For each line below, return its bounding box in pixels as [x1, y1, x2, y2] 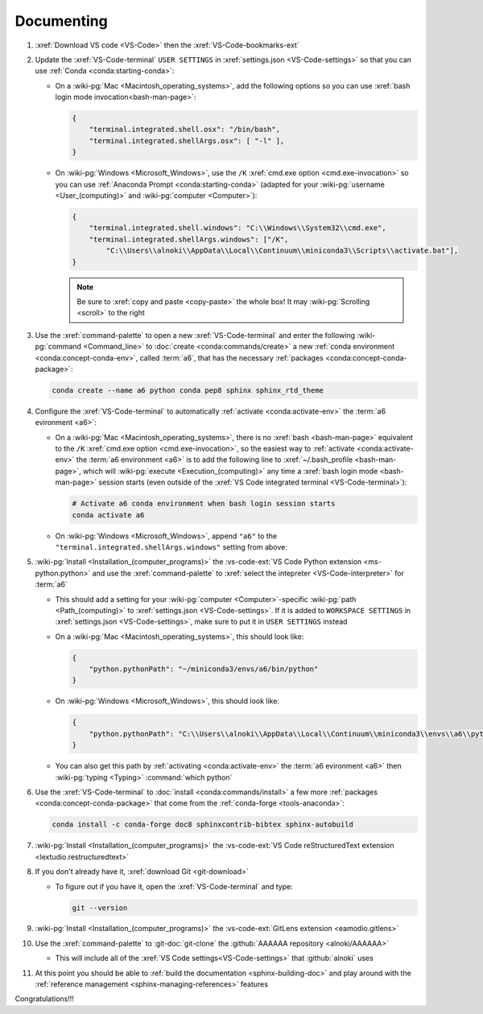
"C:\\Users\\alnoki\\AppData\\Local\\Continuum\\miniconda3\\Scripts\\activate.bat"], [105, 246, 459, 255]
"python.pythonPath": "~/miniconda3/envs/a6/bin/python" [89, 665, 319, 674]
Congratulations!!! [14, 994, 74, 1004]
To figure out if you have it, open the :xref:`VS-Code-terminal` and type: [55, 881, 293, 891]
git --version [72, 903, 128, 913]
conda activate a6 [72, 510, 145, 519]
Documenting [14, 12, 108, 30]
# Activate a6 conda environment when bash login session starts [72, 499, 336, 509]
